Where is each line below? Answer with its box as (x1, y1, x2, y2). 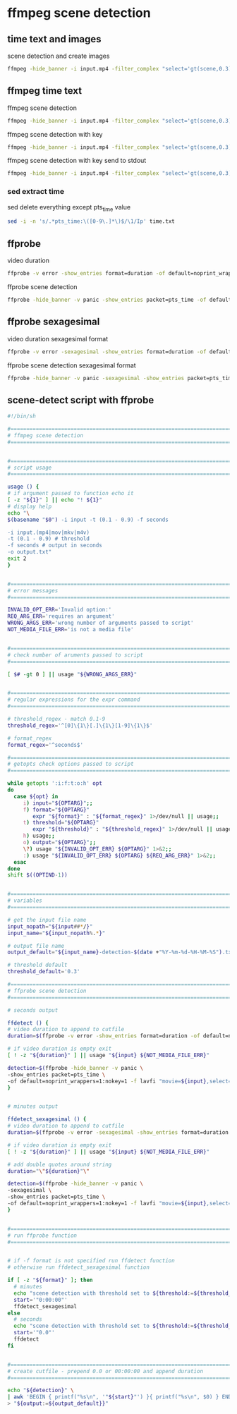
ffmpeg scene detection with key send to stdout (7, 157, 147, 165)
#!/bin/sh (7, 413, 37, 420)
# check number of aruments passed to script (7, 651, 143, 659)
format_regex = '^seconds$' (7, 741, 83, 748)
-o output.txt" (7, 549, 52, 556)
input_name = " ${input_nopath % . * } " (7, 930, 106, 937)
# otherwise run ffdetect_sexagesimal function (7, 1264, 150, 1271)
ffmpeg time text (7, 85, 83, 97)
